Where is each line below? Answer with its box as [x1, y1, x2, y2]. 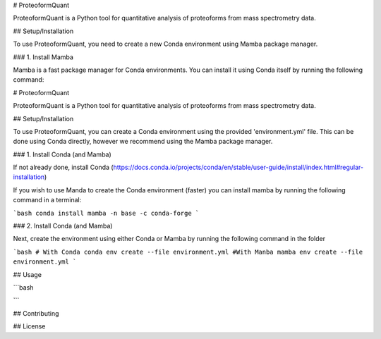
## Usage [13, 270, 42, 278]
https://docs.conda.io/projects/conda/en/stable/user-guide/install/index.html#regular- [113, 163, 363, 172]
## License [13, 322, 46, 331]
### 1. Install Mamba [13, 53, 74, 61]
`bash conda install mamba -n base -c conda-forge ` [13, 209, 200, 217]
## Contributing [13, 309, 59, 317]
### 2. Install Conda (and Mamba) [13, 222, 113, 230]
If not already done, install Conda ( [13, 163, 114, 172]
